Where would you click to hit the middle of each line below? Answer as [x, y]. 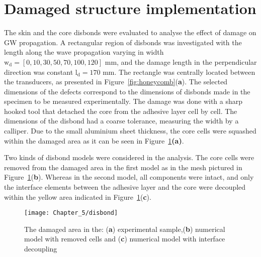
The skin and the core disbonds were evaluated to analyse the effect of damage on [130, 32]
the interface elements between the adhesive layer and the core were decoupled [125, 187]
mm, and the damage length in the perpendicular [181, 61]
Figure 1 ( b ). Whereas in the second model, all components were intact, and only [129, 177]
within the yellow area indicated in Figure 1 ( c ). [78, 197]
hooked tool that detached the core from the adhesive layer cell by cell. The [121, 111]
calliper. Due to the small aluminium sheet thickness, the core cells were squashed [130, 131]
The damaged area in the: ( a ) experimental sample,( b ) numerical [125, 229]
